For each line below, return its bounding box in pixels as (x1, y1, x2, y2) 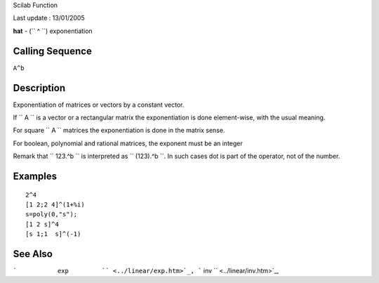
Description (13, 81, 66, 94)
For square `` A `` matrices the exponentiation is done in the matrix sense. (13, 126, 225, 135)
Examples (13, 170, 58, 182)
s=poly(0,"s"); (25, 211, 78, 218)
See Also (13, 248, 53, 260)
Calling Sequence (13, 45, 93, 57)
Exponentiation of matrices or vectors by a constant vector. (13, 100, 185, 109)
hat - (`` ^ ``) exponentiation (13, 27, 93, 35)
